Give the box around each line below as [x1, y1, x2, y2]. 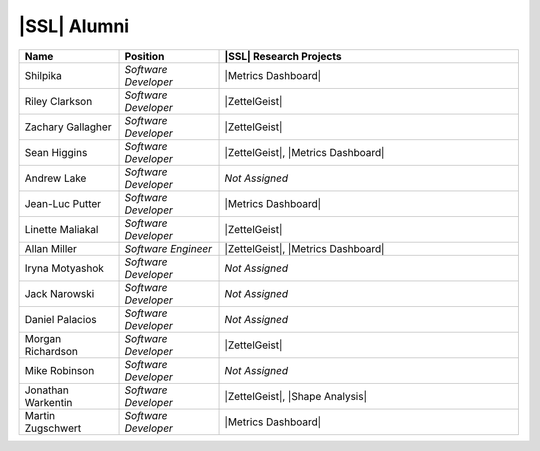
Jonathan [24, 383, 70, 397]
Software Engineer [124, 241, 213, 255]
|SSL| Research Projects [224, 49, 342, 63]
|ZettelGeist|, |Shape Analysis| [224, 389, 367, 403]
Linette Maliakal [24, 222, 99, 236]
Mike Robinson [24, 363, 95, 377]
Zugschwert [24, 421, 82, 435]
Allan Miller [24, 241, 77, 255]
